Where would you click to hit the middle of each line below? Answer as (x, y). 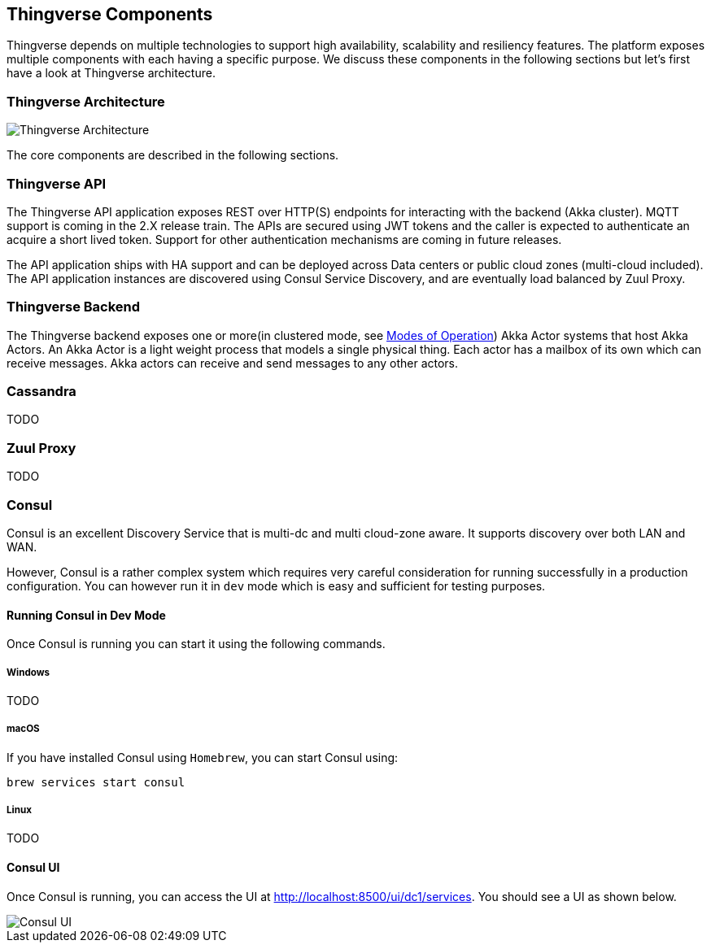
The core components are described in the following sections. (173, 155)
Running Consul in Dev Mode (86, 615)
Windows (28, 672)
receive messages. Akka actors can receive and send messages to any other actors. (233, 363)
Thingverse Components (110, 14)
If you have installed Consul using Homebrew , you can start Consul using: (203, 757)
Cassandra (41, 392)
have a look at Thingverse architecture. (111, 73)
